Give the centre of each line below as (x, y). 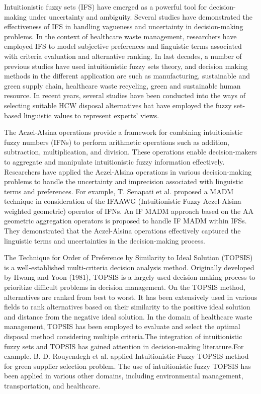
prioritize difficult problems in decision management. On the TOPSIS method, (125, 287)
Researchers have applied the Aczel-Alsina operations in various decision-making (128, 171)
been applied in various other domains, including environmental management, (124, 376)
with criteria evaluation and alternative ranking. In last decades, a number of (123, 56)
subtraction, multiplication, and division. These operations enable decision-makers (130, 152)
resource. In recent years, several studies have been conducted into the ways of (125, 95)
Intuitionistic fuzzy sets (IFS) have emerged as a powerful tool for (106, 7)
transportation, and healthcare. (52, 385)
